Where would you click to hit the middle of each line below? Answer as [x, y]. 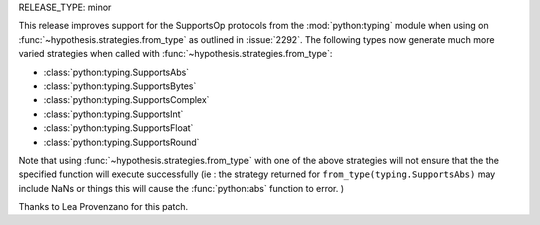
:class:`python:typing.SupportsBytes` [120, 86]
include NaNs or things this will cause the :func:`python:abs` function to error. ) [181, 188]
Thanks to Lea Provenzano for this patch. [103, 207]
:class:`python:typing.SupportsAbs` [116, 72]
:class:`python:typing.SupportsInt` [113, 114]
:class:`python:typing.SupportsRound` [121, 142]
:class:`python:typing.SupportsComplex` [126, 100]
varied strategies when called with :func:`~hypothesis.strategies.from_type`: [175, 54]
